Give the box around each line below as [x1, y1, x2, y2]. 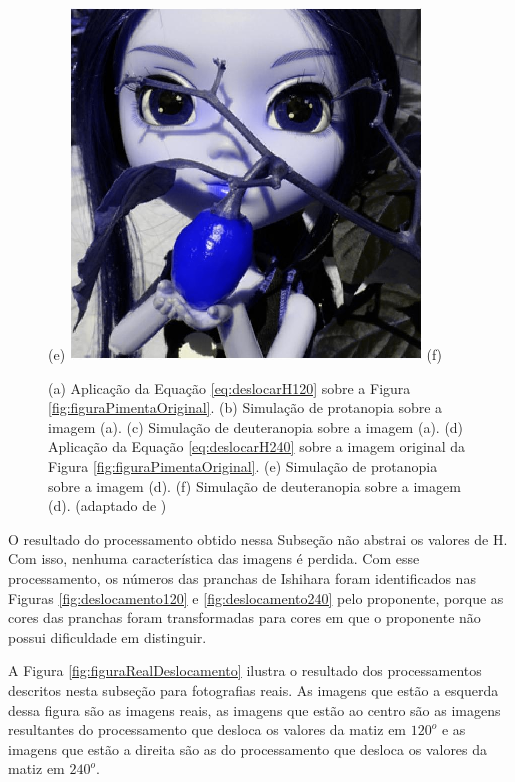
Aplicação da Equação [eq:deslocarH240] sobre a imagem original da [48, 436, 465, 457]
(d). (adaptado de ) [48, 495, 167, 516]
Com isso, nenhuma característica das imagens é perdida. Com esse [8, 548, 420, 569]
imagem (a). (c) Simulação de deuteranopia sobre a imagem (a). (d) [48, 416, 464, 437]
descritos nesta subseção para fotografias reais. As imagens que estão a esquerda [8, 679, 499, 700]
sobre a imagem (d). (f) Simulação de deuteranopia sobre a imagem [48, 475, 461, 496]
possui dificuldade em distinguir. [8, 626, 207, 647]
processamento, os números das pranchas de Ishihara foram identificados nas [8, 567, 476, 588]
